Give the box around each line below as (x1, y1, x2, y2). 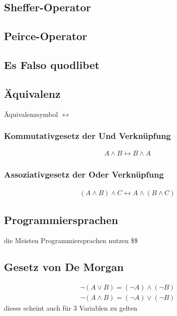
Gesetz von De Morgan (4, 259, 124, 274)
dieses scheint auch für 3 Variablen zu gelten (4, 302, 137, 313)
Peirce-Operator (4, 28, 87, 44)
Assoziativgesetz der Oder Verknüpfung (4, 168, 164, 181)
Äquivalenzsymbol (4, 109, 58, 119)
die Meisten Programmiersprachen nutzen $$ (4, 235, 138, 245)
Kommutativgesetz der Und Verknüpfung (4, 130, 171, 142)
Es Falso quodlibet (4, 57, 100, 72)
